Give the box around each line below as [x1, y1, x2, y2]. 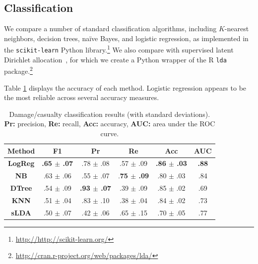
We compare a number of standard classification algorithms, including [4, 23, 217, 34]
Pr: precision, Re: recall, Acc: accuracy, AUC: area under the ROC [4, 118, 215, 129]
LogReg [8, 158, 35, 168]
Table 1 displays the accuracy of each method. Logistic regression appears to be [4, 82, 247, 93]
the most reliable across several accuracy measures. [4, 92, 159, 103]
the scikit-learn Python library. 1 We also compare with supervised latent [4, 43, 234, 55]
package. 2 [4, 64, 33, 76]
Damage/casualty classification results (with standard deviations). [9, 108, 210, 119]
